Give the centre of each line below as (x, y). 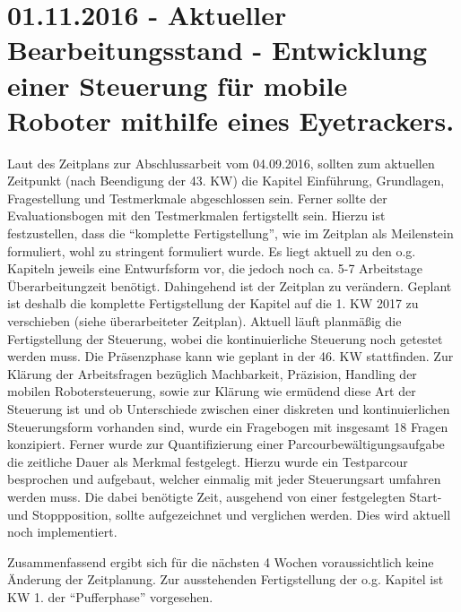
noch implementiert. (62, 532)
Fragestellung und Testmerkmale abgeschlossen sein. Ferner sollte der (197, 198)
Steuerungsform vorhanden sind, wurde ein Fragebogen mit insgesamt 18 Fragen (228, 426)
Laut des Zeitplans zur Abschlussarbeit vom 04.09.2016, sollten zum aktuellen (221, 163)
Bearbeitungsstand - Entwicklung (217, 50)
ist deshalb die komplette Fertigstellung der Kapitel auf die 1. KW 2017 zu (213, 303)
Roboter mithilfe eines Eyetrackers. (231, 120)
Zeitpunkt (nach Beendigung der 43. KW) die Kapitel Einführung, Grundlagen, (226, 181)
